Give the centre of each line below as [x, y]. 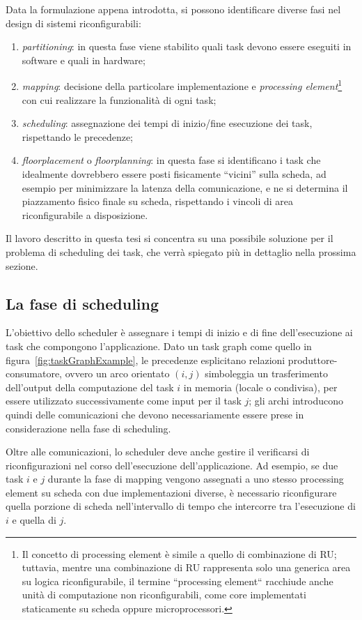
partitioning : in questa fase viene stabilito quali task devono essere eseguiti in [187, 46]
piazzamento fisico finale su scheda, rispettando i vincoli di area [158, 201]
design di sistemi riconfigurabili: [73, 23]
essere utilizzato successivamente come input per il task [124, 401]
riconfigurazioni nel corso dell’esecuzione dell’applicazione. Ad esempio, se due [172, 465]
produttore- [313, 360]
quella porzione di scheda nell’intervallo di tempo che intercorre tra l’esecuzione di [181, 506]
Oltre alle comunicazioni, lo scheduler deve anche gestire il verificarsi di [158, 452]
